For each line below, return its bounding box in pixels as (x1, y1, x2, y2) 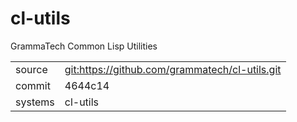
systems (15, 95, 55, 109)
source (15, 62, 48, 76)
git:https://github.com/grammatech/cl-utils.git (64, 62, 282, 76)
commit (15, 78, 51, 92)
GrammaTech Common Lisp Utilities (10, 40, 158, 52)
